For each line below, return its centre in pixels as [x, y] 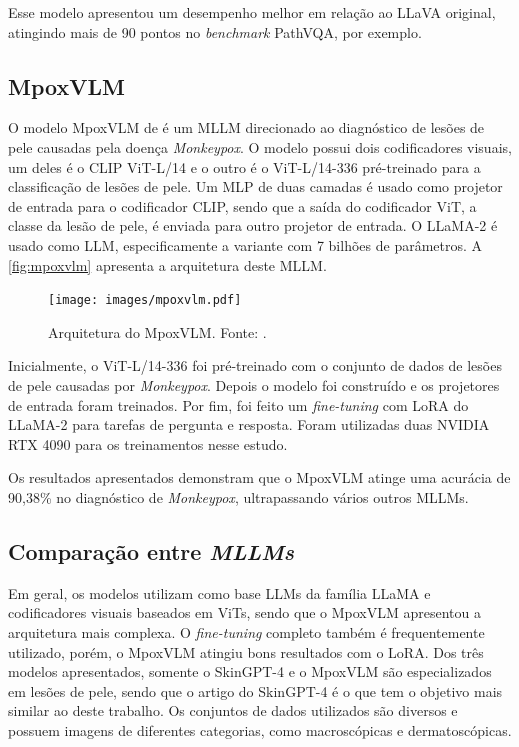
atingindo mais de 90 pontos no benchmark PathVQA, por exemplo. [215, 31]
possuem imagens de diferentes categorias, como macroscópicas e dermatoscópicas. [260, 729]
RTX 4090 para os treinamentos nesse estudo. [148, 443]
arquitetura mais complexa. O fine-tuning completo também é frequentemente [246, 631]
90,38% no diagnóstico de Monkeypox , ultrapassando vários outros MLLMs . [238, 496]
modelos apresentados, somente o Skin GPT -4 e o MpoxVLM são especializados [250, 671]
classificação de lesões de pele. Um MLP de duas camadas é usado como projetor [255, 186]
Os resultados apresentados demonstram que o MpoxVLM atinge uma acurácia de [259, 477]
